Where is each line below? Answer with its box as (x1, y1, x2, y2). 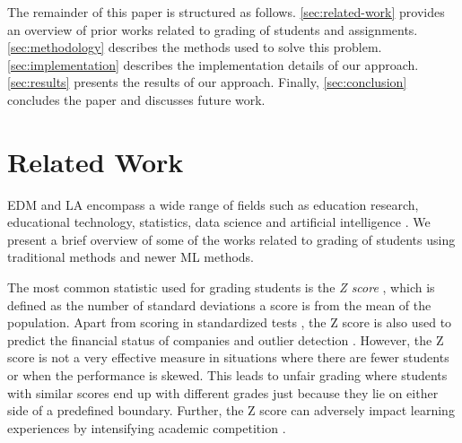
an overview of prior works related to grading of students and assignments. (7, 20, 418, 39)
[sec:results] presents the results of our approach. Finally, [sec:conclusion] (7, 73, 407, 91)
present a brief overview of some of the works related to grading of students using (7, 230, 456, 248)
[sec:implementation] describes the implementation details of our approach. (7, 55, 419, 74)
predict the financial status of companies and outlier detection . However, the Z (7, 330, 444, 349)
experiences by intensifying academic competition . (7, 418, 286, 437)
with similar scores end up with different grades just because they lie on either (7, 383, 439, 402)
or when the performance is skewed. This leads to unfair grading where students (7, 366, 448, 385)
